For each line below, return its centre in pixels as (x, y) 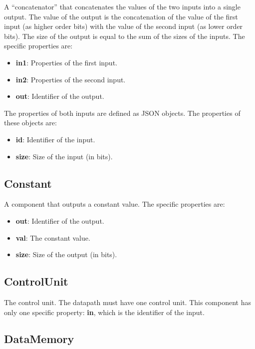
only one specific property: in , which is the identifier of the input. (104, 312)
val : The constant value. (53, 237)
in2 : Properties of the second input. (71, 79)
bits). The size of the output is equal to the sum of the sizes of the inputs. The (125, 36)
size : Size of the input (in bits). (64, 156)
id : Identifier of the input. (55, 139)
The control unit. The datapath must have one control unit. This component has (127, 302)
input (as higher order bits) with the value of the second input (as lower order (124, 26)
